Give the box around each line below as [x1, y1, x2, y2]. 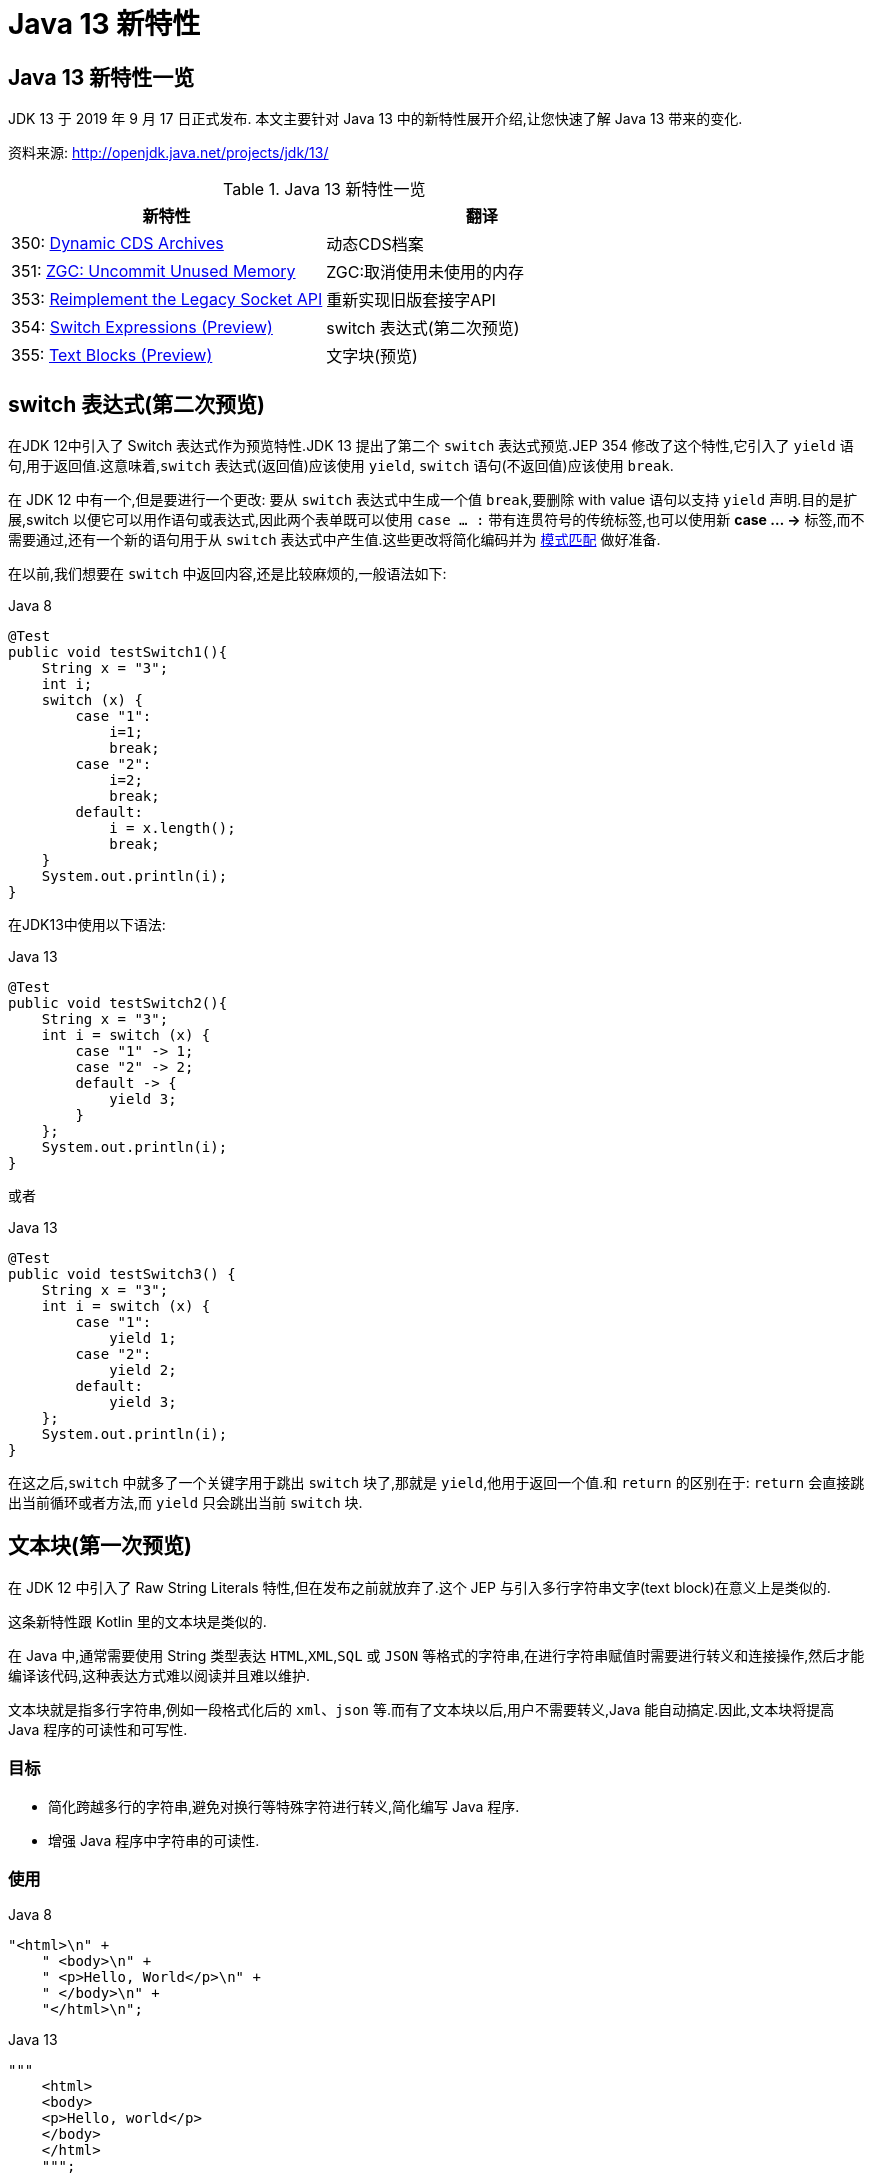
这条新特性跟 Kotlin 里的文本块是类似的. [8, 1612, 267, 1630]
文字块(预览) [326, 346, 418, 367]
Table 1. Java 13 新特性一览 [223, 179, 426, 200]
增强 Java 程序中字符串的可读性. [48, 1831, 260, 1849]
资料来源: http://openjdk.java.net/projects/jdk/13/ [8, 144, 329, 162]
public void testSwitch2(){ [8, 995, 228, 1012]
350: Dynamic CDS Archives [11, 233, 224, 254]
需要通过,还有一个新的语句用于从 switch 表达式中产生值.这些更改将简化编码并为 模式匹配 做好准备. [8, 531, 661, 549]
